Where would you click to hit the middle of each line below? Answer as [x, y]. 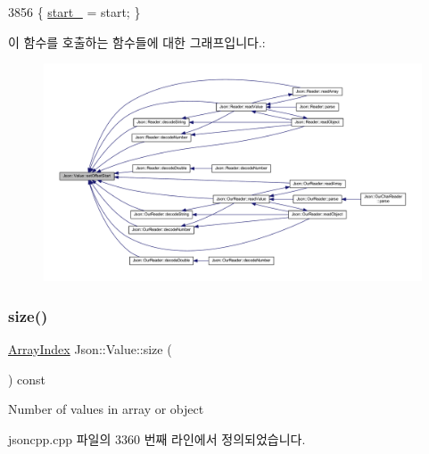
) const [27, 379]
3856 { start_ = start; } [74, 12]
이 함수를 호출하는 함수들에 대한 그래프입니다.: [137, 41]
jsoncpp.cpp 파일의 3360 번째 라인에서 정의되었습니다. [157, 439]
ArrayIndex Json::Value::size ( [90, 349]
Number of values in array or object [106, 409]
